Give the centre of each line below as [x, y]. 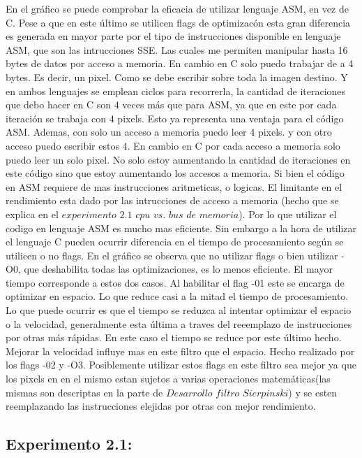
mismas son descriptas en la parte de [84, 392]
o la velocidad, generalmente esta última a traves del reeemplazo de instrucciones [179, 323]
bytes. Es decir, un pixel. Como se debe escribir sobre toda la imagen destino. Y [177, 77]
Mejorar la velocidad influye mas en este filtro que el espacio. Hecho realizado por [180, 351]
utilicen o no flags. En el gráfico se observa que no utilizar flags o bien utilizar [172, 255]
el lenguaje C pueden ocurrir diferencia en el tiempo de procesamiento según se [175, 242]
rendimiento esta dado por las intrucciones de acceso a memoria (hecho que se [172, 200]
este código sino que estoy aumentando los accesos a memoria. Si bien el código [175, 173]
